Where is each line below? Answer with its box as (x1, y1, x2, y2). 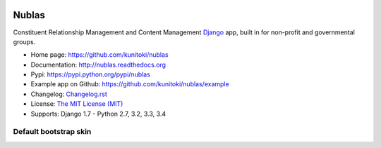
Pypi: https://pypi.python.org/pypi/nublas (30, 70, 151, 79)
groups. (13, 37, 36, 46)
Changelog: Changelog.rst (30, 90, 107, 98)
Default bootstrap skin (13, 127, 92, 137)
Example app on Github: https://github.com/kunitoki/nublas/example (30, 80, 229, 88)
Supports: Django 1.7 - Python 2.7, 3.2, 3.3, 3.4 (30, 109, 166, 118)
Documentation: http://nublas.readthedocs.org (30, 60, 166, 69)
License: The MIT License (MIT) (30, 100, 123, 108)
